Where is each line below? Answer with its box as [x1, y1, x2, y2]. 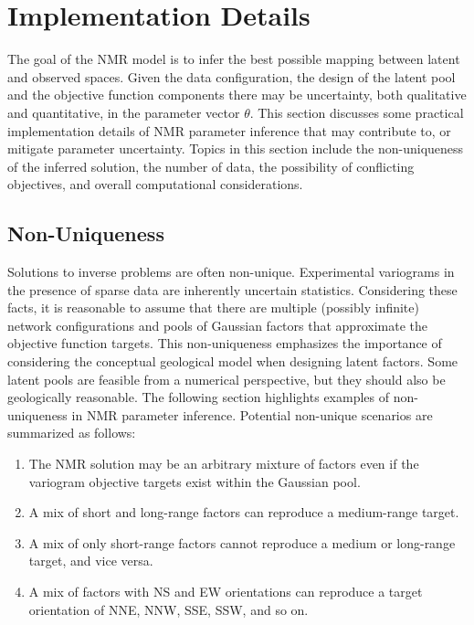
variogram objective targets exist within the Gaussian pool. [28, 471, 361, 491]
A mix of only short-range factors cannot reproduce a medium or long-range [28, 533, 456, 552]
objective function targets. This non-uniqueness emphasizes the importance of [7, 334, 442, 353]
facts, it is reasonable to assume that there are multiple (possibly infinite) [7, 298, 419, 317]
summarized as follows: [7, 423, 136, 442]
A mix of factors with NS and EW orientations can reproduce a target [28, 581, 423, 600]
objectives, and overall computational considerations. [7, 175, 303, 194]
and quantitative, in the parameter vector [7, 102, 240, 122]
